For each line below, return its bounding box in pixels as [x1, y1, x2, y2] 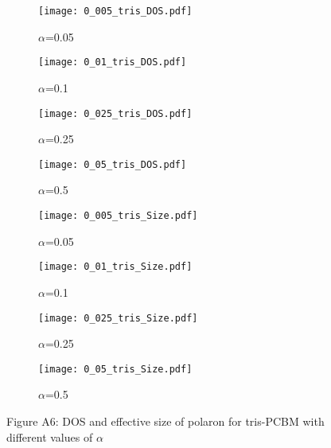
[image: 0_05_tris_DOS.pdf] [38, 158, 187, 170]
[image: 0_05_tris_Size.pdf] [38, 363, 193, 375]
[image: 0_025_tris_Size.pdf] [38, 312, 198, 324]
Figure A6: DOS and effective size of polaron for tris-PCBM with [6, 413, 325, 429]
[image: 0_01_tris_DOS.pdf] [38, 56, 187, 68]
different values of [6, 428, 93, 445]
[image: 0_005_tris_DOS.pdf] [38, 6, 193, 17]
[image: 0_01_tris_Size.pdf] [38, 261, 193, 273]
